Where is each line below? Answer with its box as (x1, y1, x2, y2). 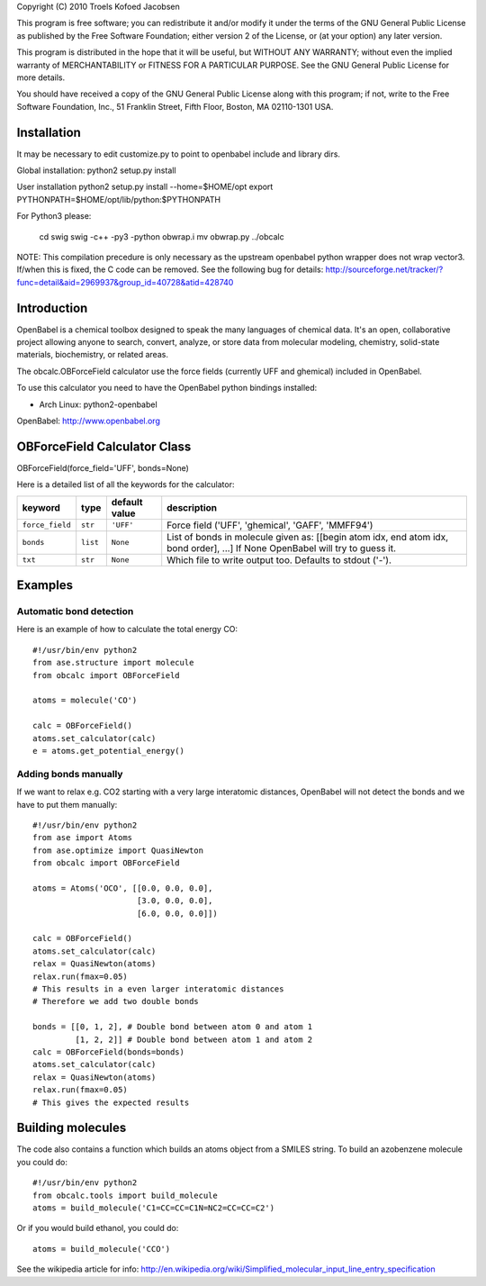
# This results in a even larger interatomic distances (32, 983, 284, 994)
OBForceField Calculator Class (16, 439, 192, 454)
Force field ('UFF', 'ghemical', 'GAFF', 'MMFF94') (166, 519, 373, 531)
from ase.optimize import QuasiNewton (32, 845, 204, 856)
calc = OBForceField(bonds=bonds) (32, 1046, 184, 1057)
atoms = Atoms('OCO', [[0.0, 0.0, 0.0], (32, 883, 213, 893)
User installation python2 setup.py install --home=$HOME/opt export (16, 181, 274, 193)
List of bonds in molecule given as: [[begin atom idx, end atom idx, (166, 530, 449, 543)
